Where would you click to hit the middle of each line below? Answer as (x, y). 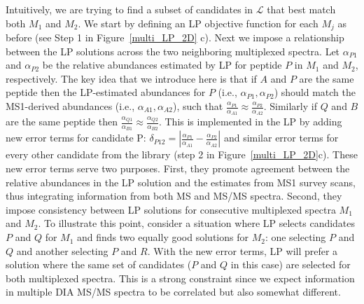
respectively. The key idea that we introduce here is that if (131, 78)
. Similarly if (290, 106)
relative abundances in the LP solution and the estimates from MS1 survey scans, (181, 182)
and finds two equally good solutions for (163, 237)
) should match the (315, 92)
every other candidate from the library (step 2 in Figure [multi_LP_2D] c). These (182, 154)
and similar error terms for (281, 138)
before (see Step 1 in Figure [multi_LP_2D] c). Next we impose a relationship (175, 37)
